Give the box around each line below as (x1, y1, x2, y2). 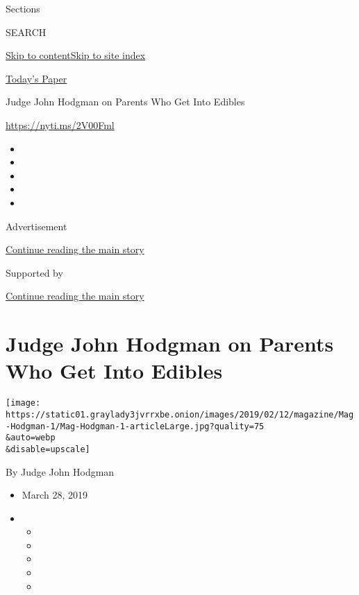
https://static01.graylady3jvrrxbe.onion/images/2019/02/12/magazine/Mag (6, 409, 354, 420)
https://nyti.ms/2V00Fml (6, 117, 115, 132)
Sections (6, 1, 40, 15)
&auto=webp (6, 433, 56, 443)
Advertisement (6, 218, 67, 233)
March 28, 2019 (22, 488, 87, 502)
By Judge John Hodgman (6, 464, 115, 478)
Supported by (6, 265, 63, 279)
